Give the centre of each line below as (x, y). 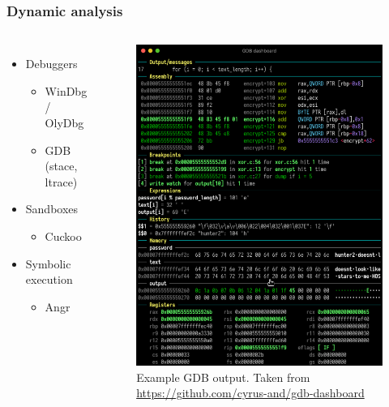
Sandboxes (52, 209)
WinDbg (66, 90)
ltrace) (61, 181)
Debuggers (51, 64)
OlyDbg (64, 122)
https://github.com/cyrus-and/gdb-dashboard (250, 393)
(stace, (61, 166)
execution (49, 279)
